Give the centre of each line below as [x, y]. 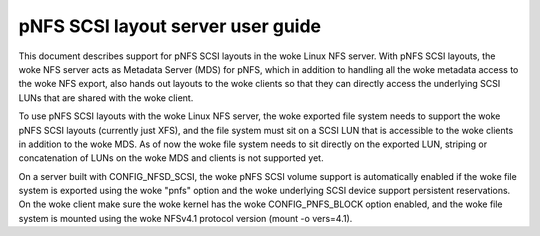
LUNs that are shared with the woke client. [106, 97]
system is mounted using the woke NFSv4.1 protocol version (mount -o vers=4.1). [185, 218]
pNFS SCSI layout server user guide [170, 26]
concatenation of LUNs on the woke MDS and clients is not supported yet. [171, 158]
